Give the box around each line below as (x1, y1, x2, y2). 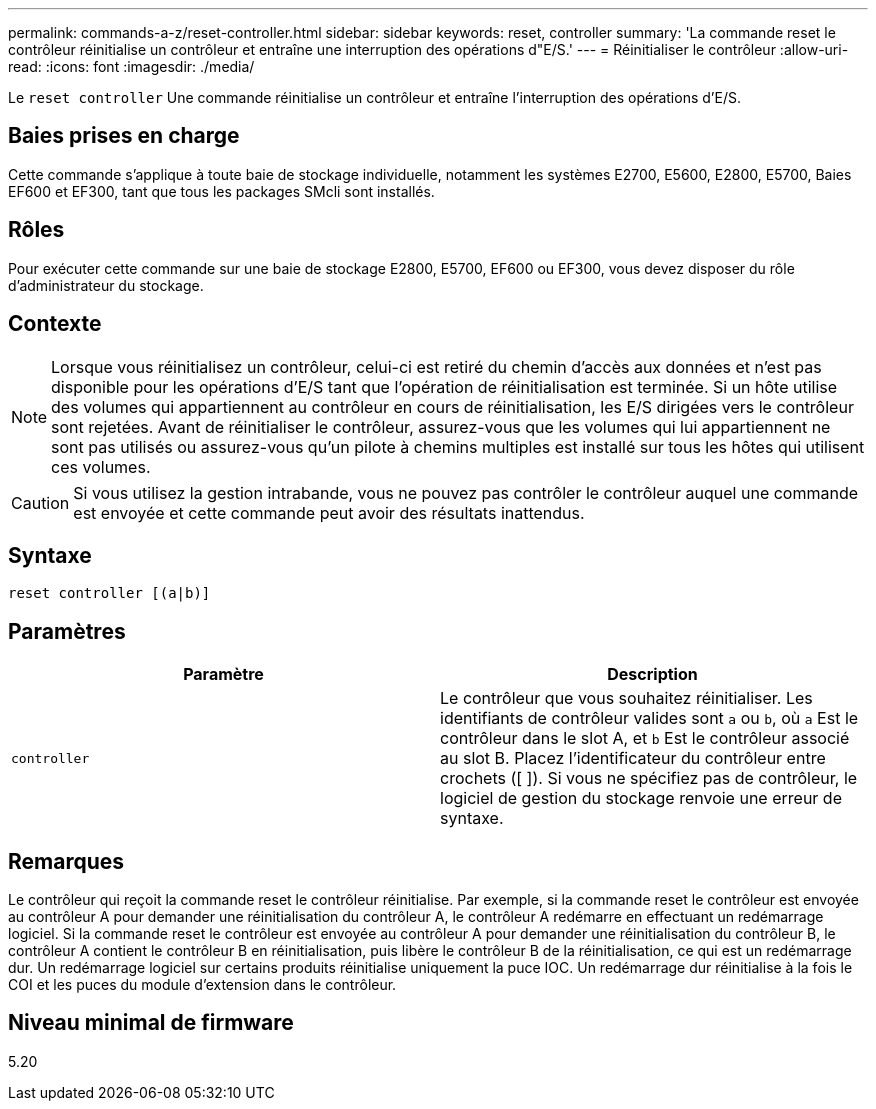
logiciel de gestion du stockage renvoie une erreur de (440, 788, 842, 809)
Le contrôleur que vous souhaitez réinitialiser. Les (440, 688, 813, 709)
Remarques (8, 848, 125, 874)
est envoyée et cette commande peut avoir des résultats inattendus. (73, 502, 585, 523)
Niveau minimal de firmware (8, 1010, 294, 1036)
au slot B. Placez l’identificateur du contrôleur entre (440, 748, 826, 769)
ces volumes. (51, 456, 151, 477)
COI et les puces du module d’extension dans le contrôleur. (8, 976, 397, 994)
